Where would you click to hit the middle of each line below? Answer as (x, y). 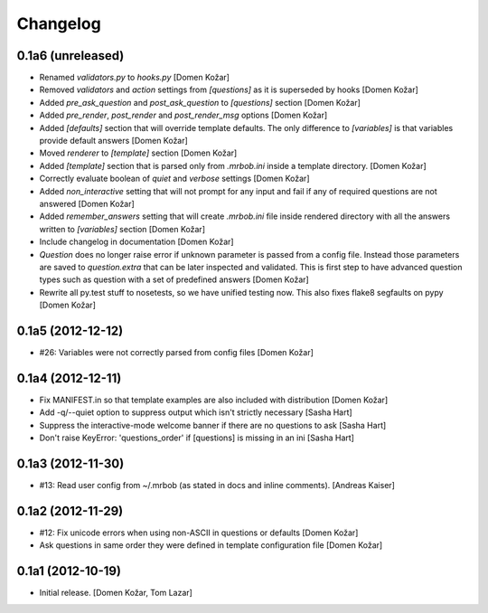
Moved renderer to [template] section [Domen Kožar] (138, 153)
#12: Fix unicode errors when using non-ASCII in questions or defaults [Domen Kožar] (199, 533)
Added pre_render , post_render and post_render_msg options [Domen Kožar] (183, 115)
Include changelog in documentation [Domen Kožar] (136, 242)
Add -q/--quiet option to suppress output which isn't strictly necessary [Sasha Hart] (196, 412)
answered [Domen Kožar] (87, 203)
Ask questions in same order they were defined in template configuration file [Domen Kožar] (211, 545)
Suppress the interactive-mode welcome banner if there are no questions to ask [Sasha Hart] (213, 425)
